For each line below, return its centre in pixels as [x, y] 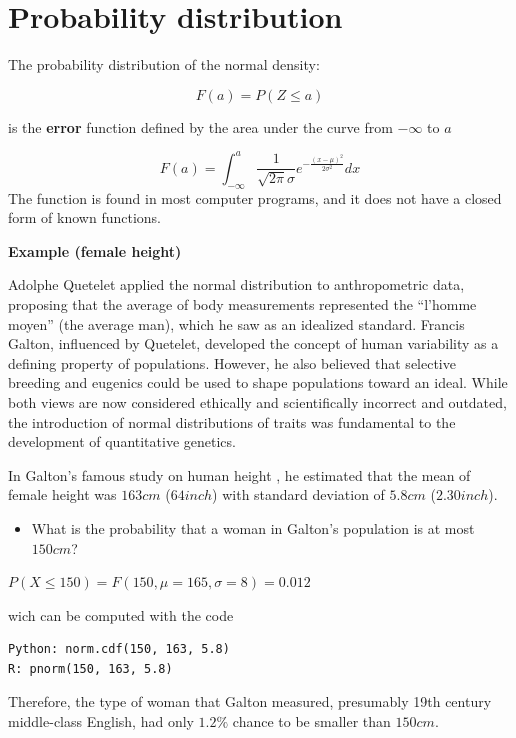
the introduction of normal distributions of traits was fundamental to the [232, 421]
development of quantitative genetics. [122, 441]
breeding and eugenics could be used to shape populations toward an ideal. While [258, 382]
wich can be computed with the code [121, 614]
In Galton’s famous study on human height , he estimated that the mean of [239, 474]
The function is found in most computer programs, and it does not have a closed [255, 197]
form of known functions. [84, 217]
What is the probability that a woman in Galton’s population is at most [253, 527]
